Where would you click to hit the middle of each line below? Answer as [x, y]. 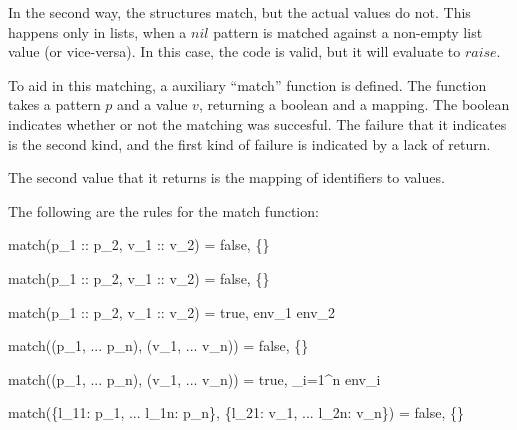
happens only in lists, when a [97, 31]
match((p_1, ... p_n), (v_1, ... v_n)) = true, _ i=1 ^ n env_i [194, 378]
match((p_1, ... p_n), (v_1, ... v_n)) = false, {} [158, 345]
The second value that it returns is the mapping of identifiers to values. [226, 177]
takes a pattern [54, 104]
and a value [152, 104]
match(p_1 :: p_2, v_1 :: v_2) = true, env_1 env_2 [172, 311]
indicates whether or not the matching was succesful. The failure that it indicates [257, 123]
